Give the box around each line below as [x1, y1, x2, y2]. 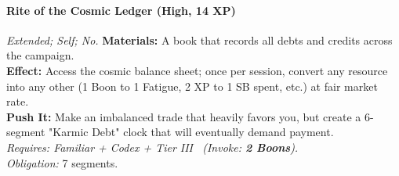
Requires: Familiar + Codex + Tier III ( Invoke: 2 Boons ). [6, 138, 299, 155]
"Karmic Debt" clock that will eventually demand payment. [49, 124, 334, 140]
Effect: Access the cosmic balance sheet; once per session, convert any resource [6, 62, 388, 78]
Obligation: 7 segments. [6, 154, 118, 171]
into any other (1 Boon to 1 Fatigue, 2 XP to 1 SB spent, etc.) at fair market [6, 77, 378, 94]
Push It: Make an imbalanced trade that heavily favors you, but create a [6, 108, 361, 124]
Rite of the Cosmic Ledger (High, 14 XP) [6, 2, 236, 18]
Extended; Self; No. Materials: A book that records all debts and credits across [6, 31, 393, 48]
